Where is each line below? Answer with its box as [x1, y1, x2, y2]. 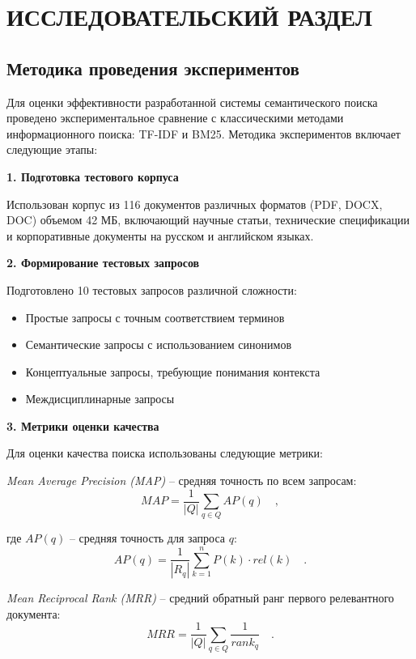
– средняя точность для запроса [69, 529, 226, 546]
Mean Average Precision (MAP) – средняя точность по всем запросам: [6, 472, 357, 489]
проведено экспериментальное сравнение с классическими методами [6, 109, 344, 126]
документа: [6, 605, 61, 622]
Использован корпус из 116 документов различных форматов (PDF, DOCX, [6, 195, 383, 212]
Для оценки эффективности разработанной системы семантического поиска [6, 93, 378, 110]
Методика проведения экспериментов [6, 55, 299, 80]
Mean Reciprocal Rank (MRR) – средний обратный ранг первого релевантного [6, 589, 394, 606]
